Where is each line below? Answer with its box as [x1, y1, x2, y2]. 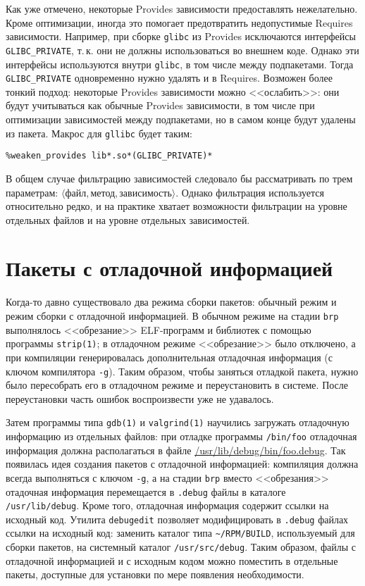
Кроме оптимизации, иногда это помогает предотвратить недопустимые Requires [6, 15, 353, 30]
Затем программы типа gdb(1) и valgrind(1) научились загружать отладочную [6, 415, 349, 430]
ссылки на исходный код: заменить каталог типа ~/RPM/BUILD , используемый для [6, 525, 355, 540]
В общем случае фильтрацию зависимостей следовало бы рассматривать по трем [6, 170, 353, 185]
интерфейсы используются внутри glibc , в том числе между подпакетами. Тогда [6, 56, 354, 71]
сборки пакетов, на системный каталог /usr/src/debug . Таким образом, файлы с [6, 540, 356, 554]
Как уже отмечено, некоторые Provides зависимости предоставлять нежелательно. [6, 1, 358, 15]
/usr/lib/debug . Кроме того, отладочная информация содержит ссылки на [6, 498, 329, 513]
